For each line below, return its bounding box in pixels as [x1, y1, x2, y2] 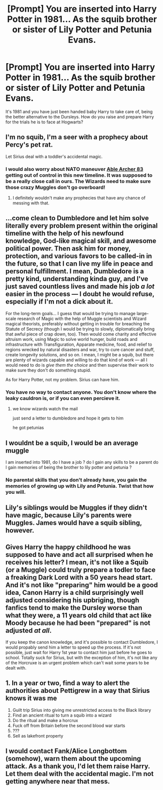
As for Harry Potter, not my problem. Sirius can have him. [5, 376, 120, 382]
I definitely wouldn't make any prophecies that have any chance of [12, 195, 146, 201]
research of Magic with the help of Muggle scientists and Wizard [17, 316, 147, 321]
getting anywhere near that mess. [5, 777, 110, 786]
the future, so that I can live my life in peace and [5, 260, 153, 268]
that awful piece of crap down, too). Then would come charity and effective [5, 331, 157, 337]
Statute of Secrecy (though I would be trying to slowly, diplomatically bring [5, 326, 155, 332]
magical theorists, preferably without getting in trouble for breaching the [5, 320, 150, 326]
